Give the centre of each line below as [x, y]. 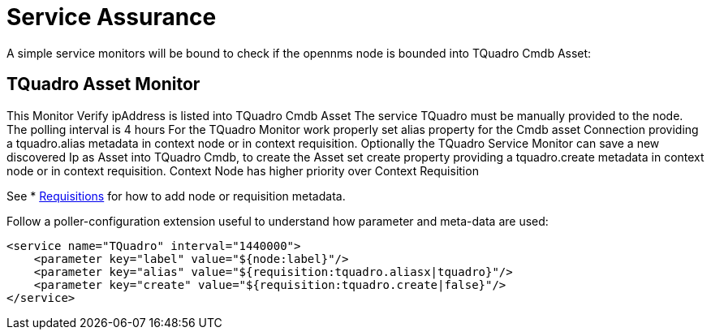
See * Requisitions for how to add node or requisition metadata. [176, 196]
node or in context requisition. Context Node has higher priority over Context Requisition [243, 170]
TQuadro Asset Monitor [103, 84]
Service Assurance [112, 17]
